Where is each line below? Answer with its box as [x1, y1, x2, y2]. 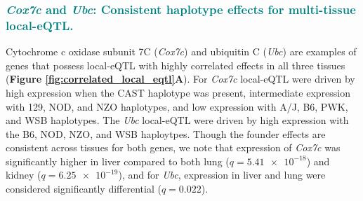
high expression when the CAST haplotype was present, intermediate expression [6, 85, 350, 99]
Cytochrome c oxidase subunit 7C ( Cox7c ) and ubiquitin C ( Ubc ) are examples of [6, 44, 357, 59]
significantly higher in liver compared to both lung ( [6, 153, 230, 168]
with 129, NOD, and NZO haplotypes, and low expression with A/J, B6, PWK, [6, 99, 348, 113]
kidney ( [6, 167, 41, 182]
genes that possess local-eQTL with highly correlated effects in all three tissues [6, 57, 345, 72]
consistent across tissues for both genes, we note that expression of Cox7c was [6, 140, 341, 155]
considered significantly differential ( [6, 181, 161, 196]
